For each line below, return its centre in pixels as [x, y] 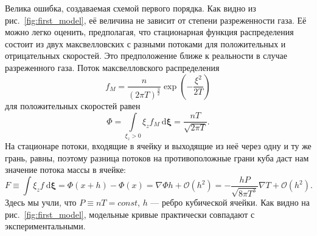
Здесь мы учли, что [41, 202]
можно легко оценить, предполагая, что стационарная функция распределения [149, 32]
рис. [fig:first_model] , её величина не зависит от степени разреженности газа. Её [156, 20]
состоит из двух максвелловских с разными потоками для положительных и [145, 43]
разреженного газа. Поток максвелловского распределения [112, 67]
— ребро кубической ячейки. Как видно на [230, 202]
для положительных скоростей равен [73, 106]
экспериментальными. [45, 226]
